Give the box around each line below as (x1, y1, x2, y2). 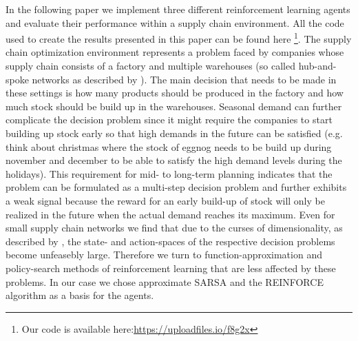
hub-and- (298, 59, 337, 73)
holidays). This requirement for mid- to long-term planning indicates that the (6, 166, 333, 180)
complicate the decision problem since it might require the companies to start (6, 112, 333, 127)
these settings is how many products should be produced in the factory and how (6, 85, 344, 100)
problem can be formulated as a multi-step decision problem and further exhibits (6, 180, 347, 194)
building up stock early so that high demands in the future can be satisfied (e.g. (6, 126, 343, 140)
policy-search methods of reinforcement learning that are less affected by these (6, 260, 336, 275)
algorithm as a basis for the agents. (6, 288, 154, 302)
